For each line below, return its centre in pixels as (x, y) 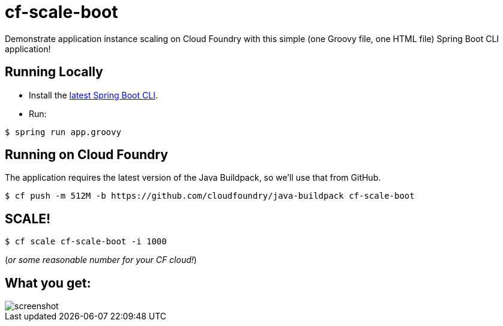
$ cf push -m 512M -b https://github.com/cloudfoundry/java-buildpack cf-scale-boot (210, 196)
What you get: (48, 283)
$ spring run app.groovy (63, 132)
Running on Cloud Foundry (86, 155)
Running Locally (54, 72)
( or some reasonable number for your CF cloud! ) (101, 260)
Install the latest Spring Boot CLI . (93, 95)
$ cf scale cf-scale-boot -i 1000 (86, 242)
